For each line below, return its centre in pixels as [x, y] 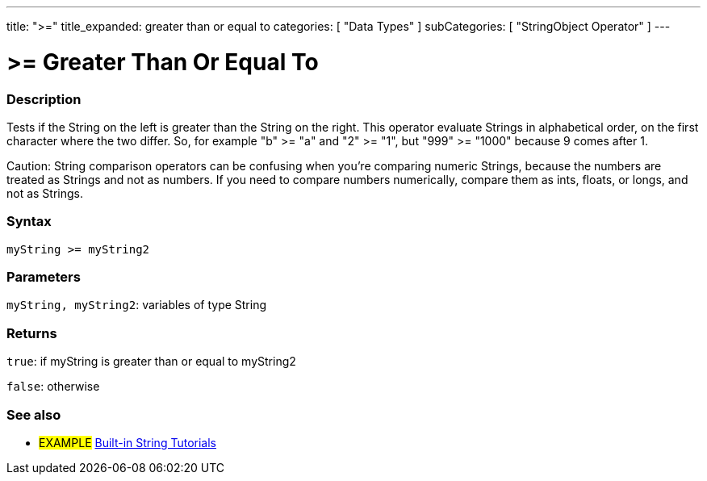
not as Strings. [45, 193]
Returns [32, 333]
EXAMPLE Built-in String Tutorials [128, 442]
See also [34, 414]
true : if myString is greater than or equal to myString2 [151, 362]
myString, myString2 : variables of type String [137, 305]
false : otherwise [53, 387]
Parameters [44, 277]
